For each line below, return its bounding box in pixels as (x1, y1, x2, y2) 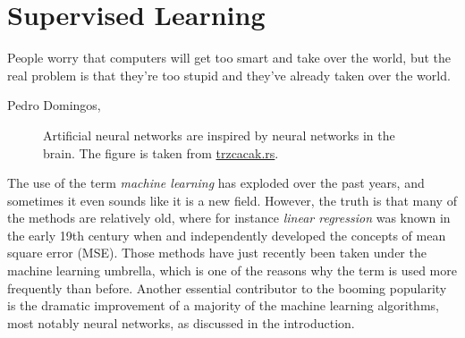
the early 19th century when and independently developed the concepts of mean (7, 225, 446, 244)
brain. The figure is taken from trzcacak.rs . (43, 143, 279, 162)
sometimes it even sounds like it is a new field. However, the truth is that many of (7, 190, 457, 209)
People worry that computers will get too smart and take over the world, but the (7, 48, 452, 67)
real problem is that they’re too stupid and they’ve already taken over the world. (7, 65, 451, 84)
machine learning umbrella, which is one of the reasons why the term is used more (7, 261, 457, 280)
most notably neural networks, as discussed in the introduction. (7, 313, 355, 332)
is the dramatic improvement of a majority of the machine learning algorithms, (7, 296, 439, 315)
